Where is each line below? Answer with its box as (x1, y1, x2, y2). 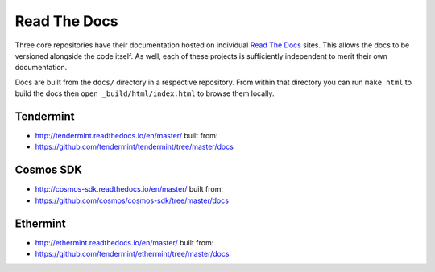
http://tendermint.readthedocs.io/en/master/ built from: (35, 131, 218, 141)
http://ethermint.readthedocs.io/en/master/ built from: (35, 237, 214, 247)
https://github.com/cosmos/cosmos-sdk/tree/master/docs (35, 196, 230, 205)
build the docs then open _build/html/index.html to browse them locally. (14, 89, 275, 98)
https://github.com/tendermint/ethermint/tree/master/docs (35, 249, 230, 258)
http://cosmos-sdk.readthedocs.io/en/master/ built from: (35, 184, 223, 194)
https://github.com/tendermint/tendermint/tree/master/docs (35, 142, 234, 152)
